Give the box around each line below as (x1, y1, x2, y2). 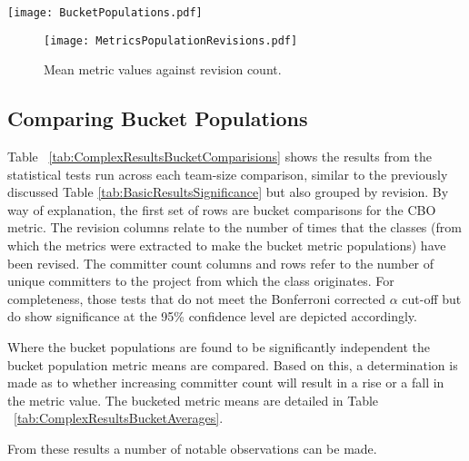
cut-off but (402, 289, 462, 308)
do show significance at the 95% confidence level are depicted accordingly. (7, 307, 417, 326)
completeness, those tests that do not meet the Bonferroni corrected (7, 289, 386, 308)
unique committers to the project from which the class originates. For (7, 271, 394, 290)
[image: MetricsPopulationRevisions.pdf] (44, 34, 298, 47)
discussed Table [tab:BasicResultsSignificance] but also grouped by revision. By (7, 182, 449, 201)
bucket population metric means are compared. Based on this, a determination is (7, 355, 458, 374)
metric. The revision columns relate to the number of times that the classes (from (7, 218, 462, 237)
